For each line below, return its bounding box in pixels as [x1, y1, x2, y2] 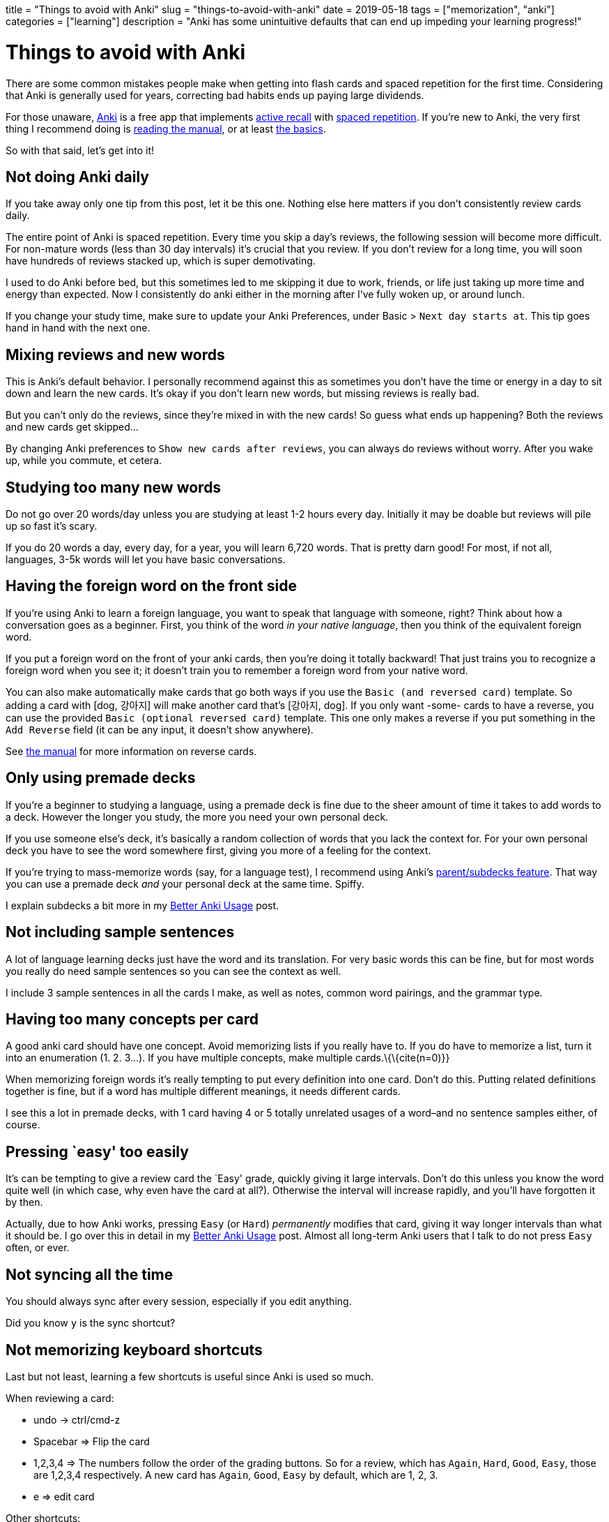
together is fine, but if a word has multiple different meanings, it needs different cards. [6, 1085, 401, 1098]
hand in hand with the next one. [6, 322, 151, 334]
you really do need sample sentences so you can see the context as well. [6, 964, 341, 977]
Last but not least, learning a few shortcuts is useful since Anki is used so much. [6, 1370, 374, 1382]
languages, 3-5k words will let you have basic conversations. [6, 553, 286, 566]
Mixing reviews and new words [6, 345, 225, 364]
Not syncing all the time [6, 1265, 174, 1283]
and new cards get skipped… [6, 421, 139, 433]
